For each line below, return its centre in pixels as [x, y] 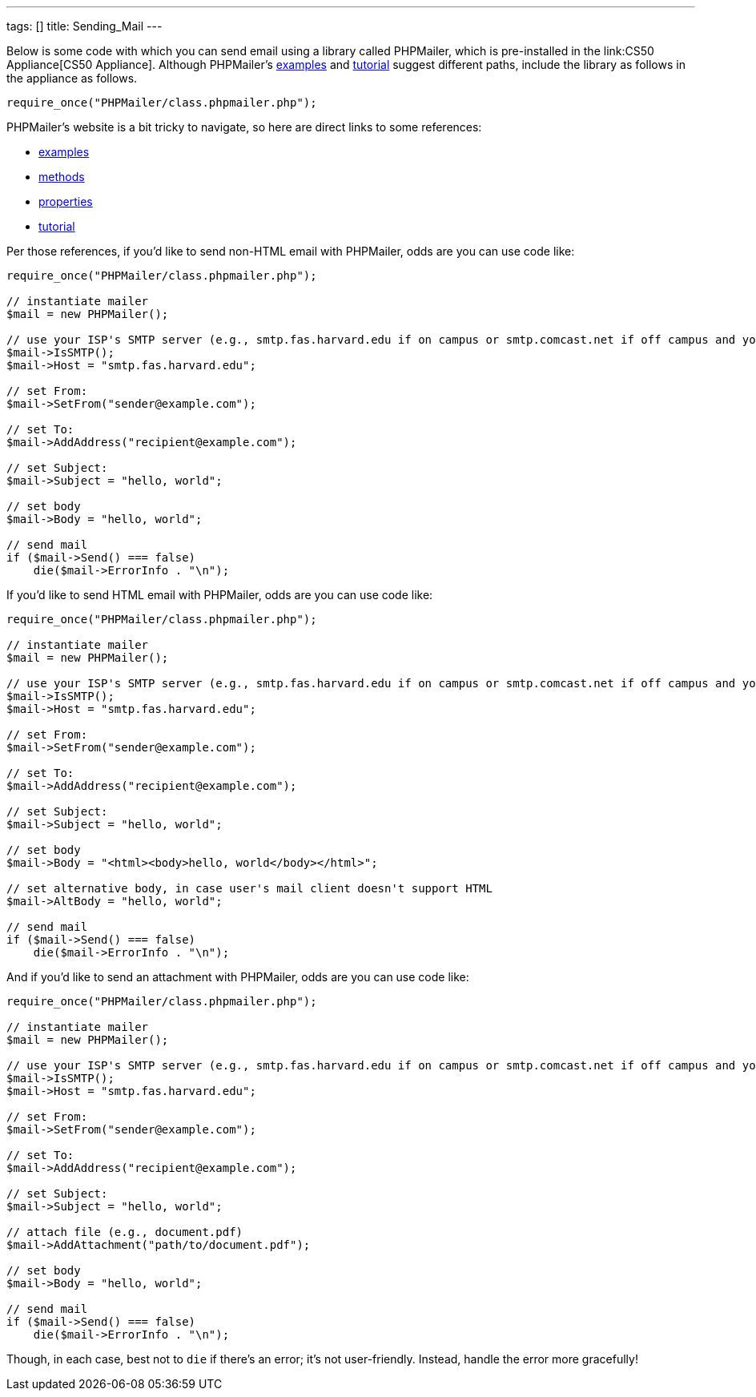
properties [66, 201]
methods [62, 177]
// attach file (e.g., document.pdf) [125, 1232]
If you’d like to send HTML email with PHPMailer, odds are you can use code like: [220, 595]
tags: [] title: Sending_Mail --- [84, 26]
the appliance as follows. [72, 78]
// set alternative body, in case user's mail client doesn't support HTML [249, 888]
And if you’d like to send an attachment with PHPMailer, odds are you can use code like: [238, 977]
